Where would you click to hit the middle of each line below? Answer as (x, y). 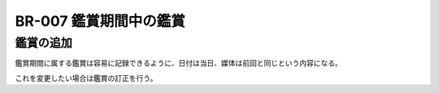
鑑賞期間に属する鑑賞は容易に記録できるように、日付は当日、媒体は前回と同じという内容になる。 (179, 63)
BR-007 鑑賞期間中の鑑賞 (100, 21)
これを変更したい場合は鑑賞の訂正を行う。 (86, 78)
